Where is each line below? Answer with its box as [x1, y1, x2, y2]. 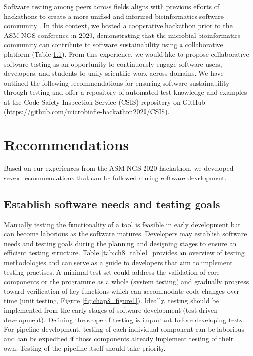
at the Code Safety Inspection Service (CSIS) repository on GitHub [4, 96, 205, 107]
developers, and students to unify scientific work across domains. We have [4, 68, 224, 78]
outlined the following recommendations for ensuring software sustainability [4, 77, 230, 88]
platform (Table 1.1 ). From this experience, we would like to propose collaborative [4, 49, 249, 59]
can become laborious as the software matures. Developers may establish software [4, 229, 247, 239]
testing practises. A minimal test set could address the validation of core [4, 267, 220, 277]
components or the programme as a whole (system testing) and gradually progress [4, 276, 249, 286]
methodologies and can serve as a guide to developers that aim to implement [4, 257, 233, 267]
